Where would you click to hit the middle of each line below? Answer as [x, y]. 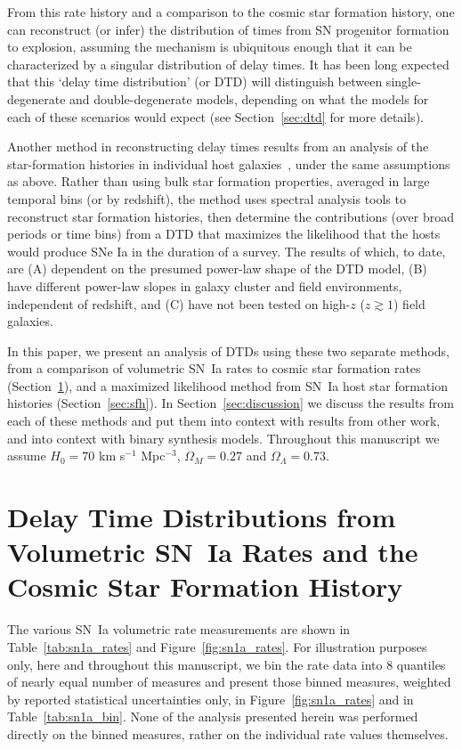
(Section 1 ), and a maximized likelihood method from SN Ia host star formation [227, 385]
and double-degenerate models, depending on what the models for [249, 98]
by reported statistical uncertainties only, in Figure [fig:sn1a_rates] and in [211, 699]
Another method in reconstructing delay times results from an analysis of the [218, 147]
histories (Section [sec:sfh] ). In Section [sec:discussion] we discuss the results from [231, 403]
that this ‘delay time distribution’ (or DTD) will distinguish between [195, 81]
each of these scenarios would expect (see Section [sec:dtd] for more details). [215, 116]
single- [403, 81]
